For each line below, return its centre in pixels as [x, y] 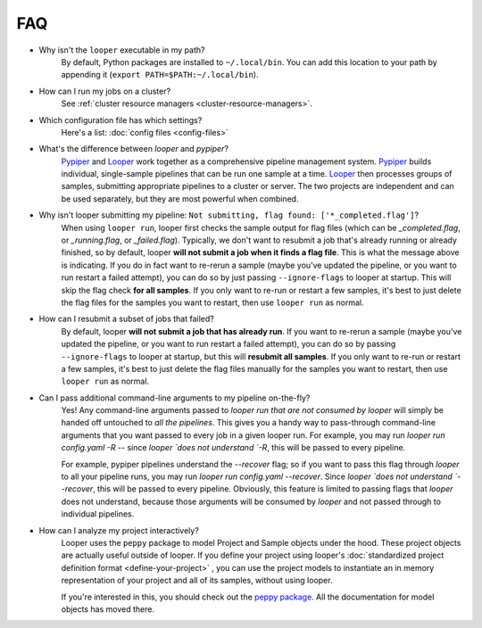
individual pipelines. [98, 514]
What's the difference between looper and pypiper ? [134, 149]
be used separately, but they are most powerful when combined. [180, 198]
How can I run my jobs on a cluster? [105, 91]
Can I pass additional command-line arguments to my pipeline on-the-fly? [175, 398]
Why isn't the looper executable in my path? [122, 50]
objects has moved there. [108, 609]
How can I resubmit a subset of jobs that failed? [126, 319]
